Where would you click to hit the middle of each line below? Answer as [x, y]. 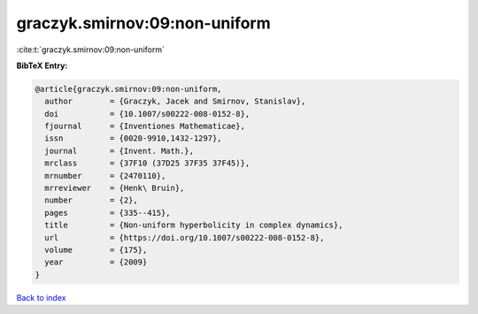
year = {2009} [96, 262]
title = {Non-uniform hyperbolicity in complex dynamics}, [194, 225]
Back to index [41, 297]
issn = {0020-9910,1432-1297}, [133, 138]
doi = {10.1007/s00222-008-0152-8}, [147, 114]
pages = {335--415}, [108, 213]
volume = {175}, [96, 250]
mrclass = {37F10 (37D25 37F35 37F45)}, [147, 163]
